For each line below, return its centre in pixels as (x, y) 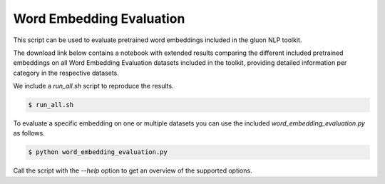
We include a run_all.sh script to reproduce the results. (93, 86)
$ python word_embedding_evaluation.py (98, 152)
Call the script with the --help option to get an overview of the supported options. (133, 170)
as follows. (29, 133)
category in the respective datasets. (66, 73)
